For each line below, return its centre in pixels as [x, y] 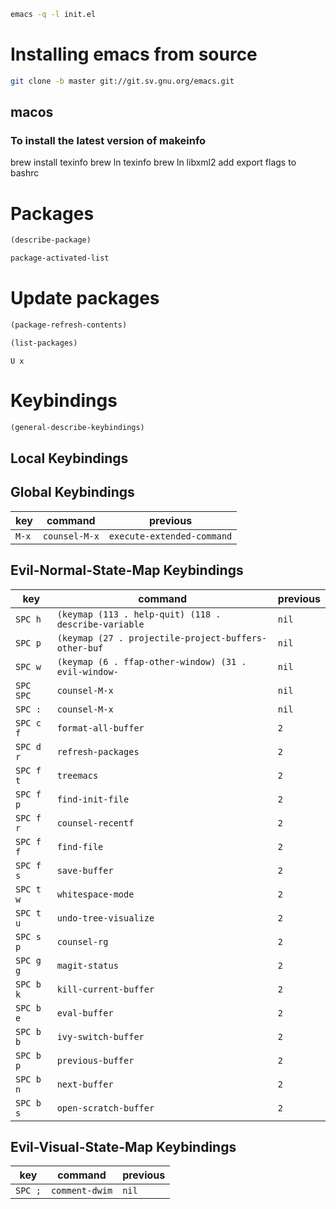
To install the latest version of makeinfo [108, 140]
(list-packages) [44, 343]
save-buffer [85, 870]
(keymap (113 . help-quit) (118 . [139, 614]
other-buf [80, 648]
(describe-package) [51, 240]
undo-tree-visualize [105, 918]
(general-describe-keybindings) [77, 427]
